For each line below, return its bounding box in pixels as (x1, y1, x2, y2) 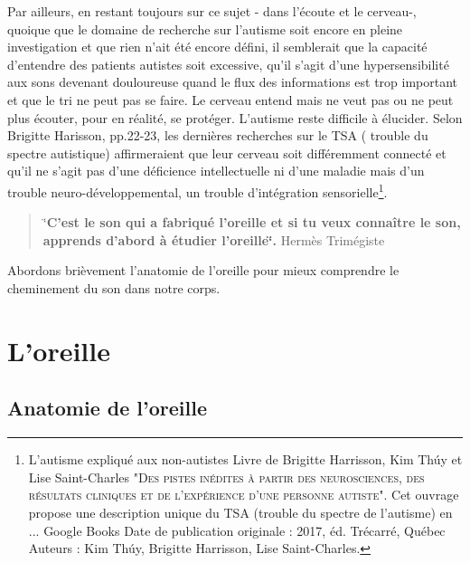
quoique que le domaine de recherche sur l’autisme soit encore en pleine (7, 19, 403, 38)
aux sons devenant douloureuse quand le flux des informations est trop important (7, 72, 458, 91)
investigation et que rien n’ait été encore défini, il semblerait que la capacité (7, 37, 428, 56)
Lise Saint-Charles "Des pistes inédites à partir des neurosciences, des (28, 467, 425, 486)
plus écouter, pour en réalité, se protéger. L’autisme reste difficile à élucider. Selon (7, 108, 463, 127)
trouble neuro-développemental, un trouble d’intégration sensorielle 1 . (7, 179, 388, 201)
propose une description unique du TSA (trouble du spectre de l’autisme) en (28, 502, 453, 521)
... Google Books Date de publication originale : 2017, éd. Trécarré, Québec (28, 520, 446, 539)
